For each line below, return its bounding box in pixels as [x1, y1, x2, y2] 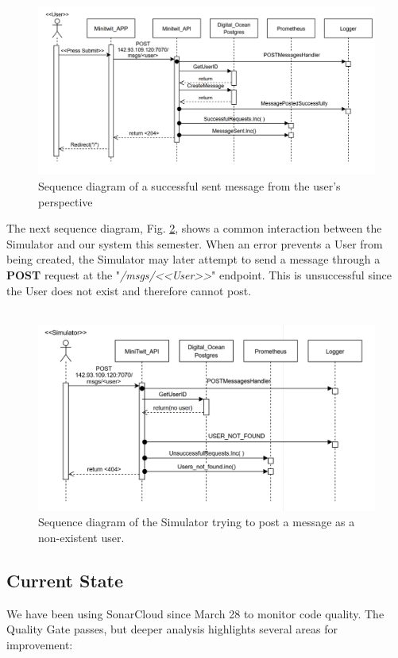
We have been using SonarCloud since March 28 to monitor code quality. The [6, 605, 384, 621]
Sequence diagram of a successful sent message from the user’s [38, 178, 341, 194]
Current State [6, 568, 124, 592]
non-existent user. [38, 529, 125, 545]
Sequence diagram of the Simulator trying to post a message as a [38, 514, 355, 530]
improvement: [6, 636, 73, 652]
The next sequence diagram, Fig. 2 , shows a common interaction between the [6, 220, 382, 237]
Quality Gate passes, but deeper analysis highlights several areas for [6, 621, 338, 637]
